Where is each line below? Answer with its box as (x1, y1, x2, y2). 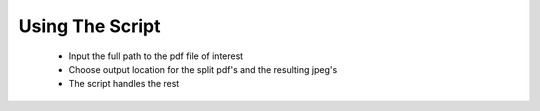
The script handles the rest (68, 78, 180, 90)
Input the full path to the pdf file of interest (68, 50, 244, 62)
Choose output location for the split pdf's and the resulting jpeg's (68, 63, 338, 75)
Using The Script (18, 15, 161, 37)
